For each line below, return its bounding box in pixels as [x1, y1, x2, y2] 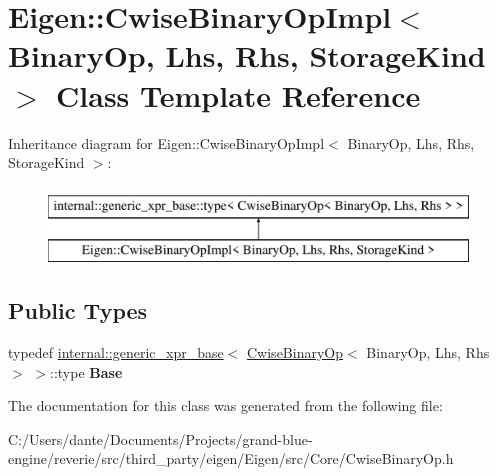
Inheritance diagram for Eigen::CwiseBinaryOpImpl [8, 132, 325, 153]
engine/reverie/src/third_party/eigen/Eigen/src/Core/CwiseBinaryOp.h [8, 448, 454, 469]
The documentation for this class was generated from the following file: [8, 395, 443, 416]
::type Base [49, 361, 123, 382]
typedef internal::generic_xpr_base [8, 342, 224, 363]
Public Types [8, 295, 148, 326]
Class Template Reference [56, 74, 421, 115]
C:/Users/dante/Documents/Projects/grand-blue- [8, 428, 313, 449]
